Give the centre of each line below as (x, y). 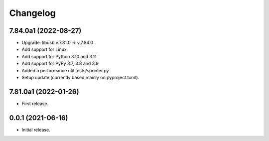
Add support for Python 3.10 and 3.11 (59, 56)
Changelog (32, 13)
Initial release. (36, 130)
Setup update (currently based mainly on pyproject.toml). (80, 78)
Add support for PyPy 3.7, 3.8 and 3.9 (60, 64)
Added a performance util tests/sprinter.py (65, 70)
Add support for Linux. (45, 49)
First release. (35, 103)
